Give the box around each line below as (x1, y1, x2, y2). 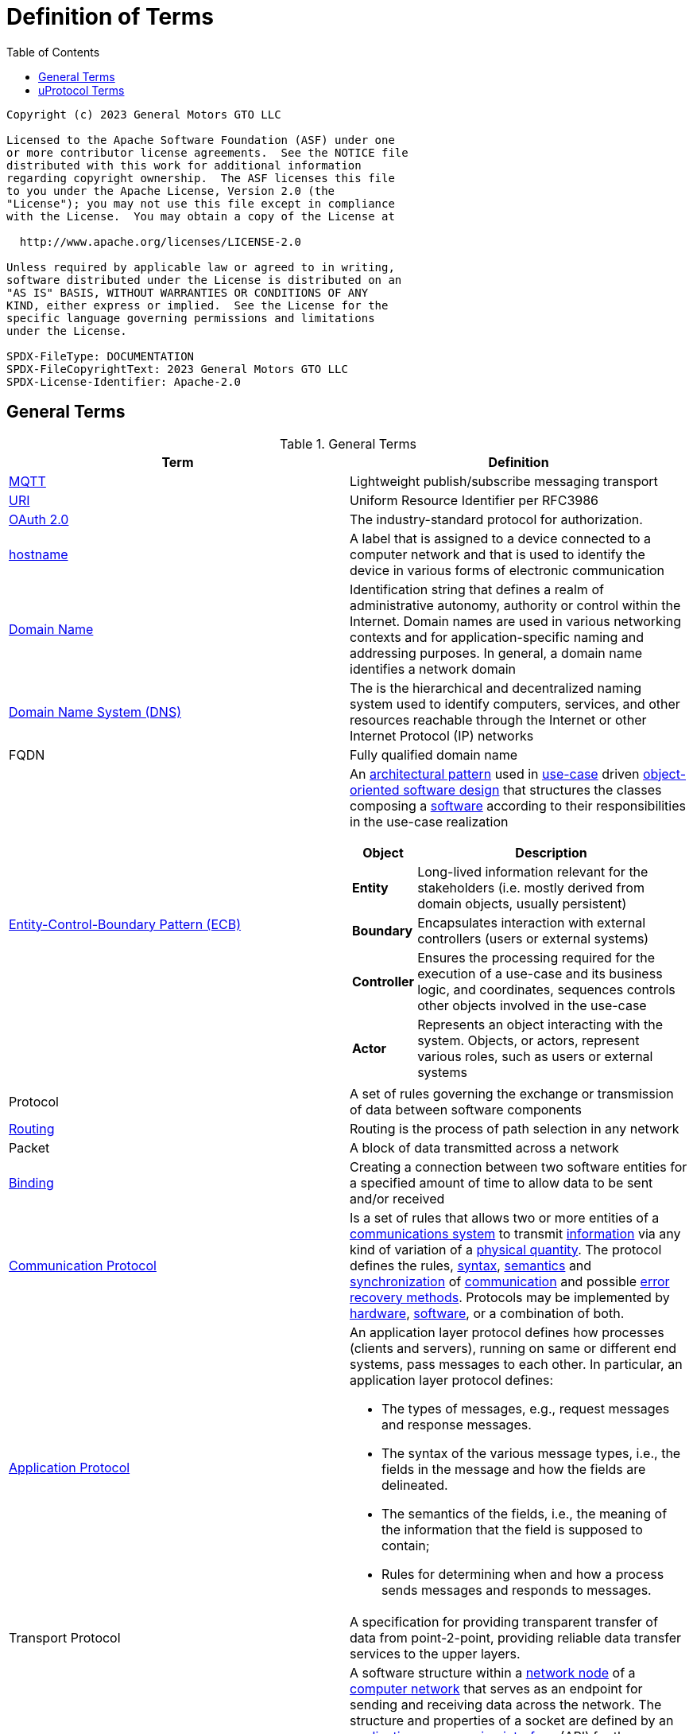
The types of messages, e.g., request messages (381, 1400, 670, 1417)
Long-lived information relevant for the (417, 863, 648, 880)
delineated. (381, 1476, 448, 1493)
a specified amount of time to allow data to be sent (350, 1174, 653, 1191)
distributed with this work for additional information (6, 158, 362, 172)
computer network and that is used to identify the (350, 546, 645, 562)
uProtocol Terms (38, 83, 125, 97)
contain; (381, 1537, 430, 1553)
